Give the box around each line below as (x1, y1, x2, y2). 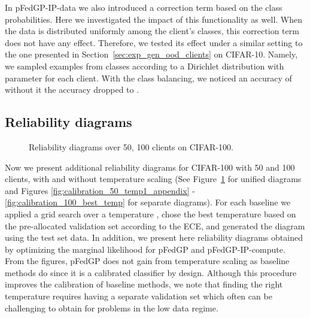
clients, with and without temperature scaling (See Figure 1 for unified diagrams (5, 172, 302, 185)
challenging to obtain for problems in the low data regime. (5, 301, 218, 314)
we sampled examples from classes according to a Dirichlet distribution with (5, 59, 284, 72)
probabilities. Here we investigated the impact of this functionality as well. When (5, 13, 302, 25)
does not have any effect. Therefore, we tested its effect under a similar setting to (5, 36, 303, 49)
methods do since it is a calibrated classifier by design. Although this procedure (5, 266, 297, 278)
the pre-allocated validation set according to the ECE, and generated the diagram (5, 219, 305, 232)
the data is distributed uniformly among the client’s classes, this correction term (5, 25, 299, 37)
